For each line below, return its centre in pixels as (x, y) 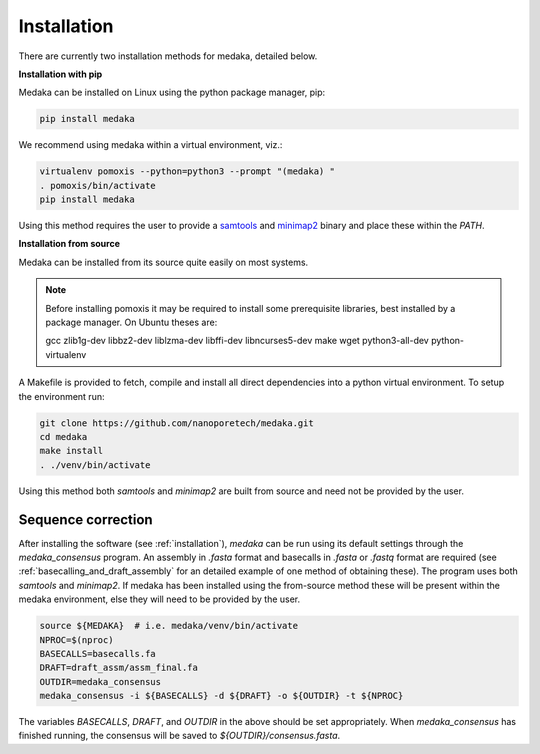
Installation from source (69, 244)
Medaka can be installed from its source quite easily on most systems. (163, 262)
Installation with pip (60, 74)
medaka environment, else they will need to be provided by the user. (159, 599)
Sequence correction (86, 519)
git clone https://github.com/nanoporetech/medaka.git (176, 423)
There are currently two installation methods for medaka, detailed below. (168, 56)
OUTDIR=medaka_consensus (100, 681)
